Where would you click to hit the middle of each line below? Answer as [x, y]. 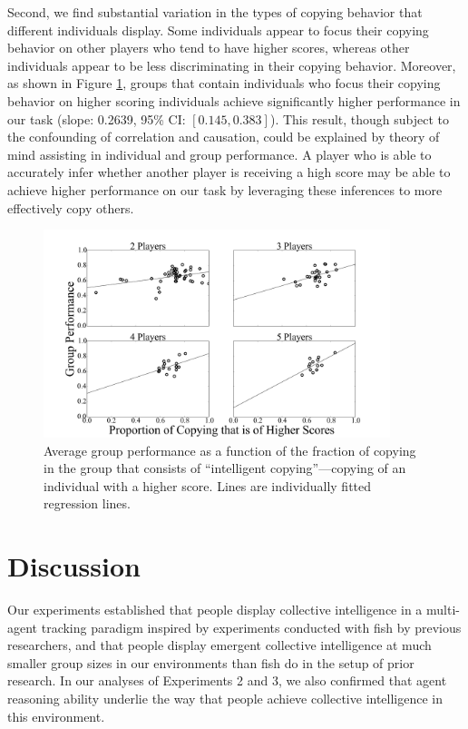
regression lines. [87, 503]
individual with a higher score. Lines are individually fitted [208, 485]
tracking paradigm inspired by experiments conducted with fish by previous [251, 627]
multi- [443, 610]
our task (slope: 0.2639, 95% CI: [97, 118]
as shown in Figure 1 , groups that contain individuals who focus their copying [224, 83]
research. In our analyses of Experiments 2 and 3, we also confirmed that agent [227, 680]
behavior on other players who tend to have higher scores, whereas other [209, 48]
